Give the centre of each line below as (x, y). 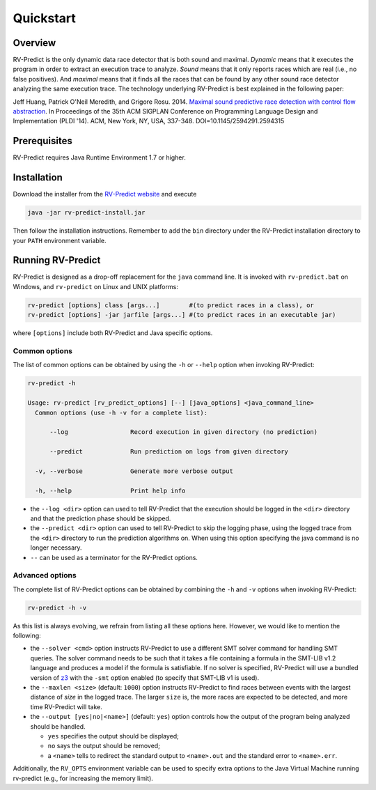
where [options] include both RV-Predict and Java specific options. (113, 333)
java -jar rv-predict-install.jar (86, 213)
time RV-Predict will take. (66, 706)
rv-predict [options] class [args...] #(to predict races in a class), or (171, 305)
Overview (34, 43)
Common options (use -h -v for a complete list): (122, 412)
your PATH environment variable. (60, 240)
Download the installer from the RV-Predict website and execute (105, 194)
